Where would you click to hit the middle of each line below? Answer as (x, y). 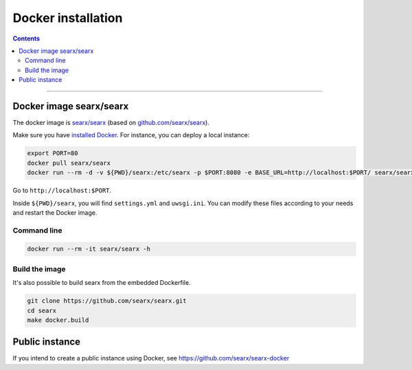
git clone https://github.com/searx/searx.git (107, 301)
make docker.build (58, 320)
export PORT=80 (53, 153)
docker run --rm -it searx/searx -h (89, 249)
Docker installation (68, 18)
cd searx (42, 310)
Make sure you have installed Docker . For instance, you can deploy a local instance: (131, 135)
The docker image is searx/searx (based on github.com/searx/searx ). (111, 123)
